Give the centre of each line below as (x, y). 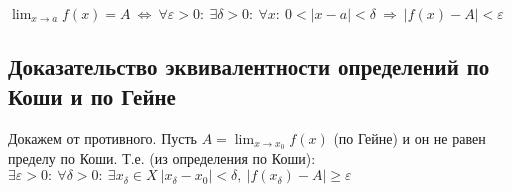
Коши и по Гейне (92, 95)
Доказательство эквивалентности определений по (249, 66)
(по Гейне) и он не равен (409, 137)
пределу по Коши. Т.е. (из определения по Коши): (162, 158)
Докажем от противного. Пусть (102, 137)
